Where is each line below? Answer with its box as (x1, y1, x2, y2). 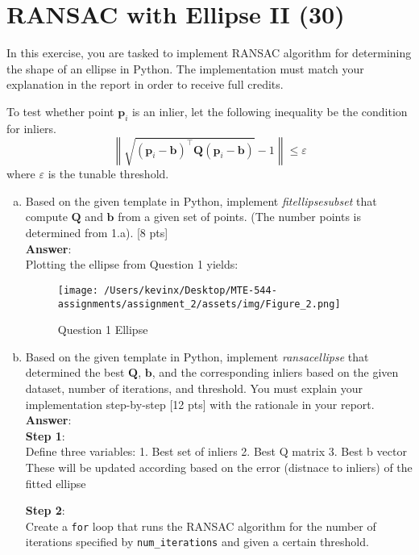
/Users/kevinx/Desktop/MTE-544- (104, 284, 277, 296)
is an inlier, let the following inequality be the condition (131, 102, 408, 119)
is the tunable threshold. (48, 165, 169, 182)
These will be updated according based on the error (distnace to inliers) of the (25, 458, 413, 475)
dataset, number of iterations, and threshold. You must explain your (25, 379, 363, 396)
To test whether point (6, 102, 114, 119)
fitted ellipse (25, 474, 86, 491)
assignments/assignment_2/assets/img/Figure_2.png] (57, 298, 341, 310)
